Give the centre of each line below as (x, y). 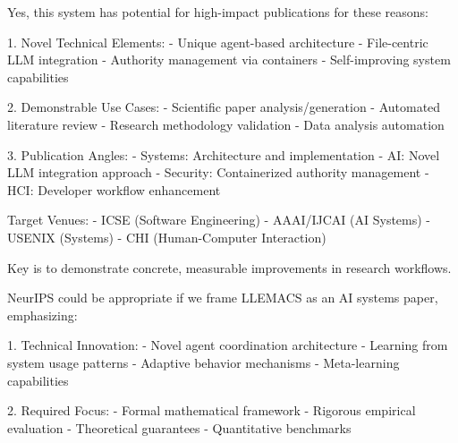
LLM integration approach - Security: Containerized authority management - (218, 172)
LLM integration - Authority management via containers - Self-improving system (229, 60)
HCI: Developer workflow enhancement (114, 189)
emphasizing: (42, 315)
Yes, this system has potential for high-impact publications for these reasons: (218, 12)
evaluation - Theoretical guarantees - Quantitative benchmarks (179, 427)
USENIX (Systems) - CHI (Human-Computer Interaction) (167, 237)
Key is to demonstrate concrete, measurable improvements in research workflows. (229, 267)
